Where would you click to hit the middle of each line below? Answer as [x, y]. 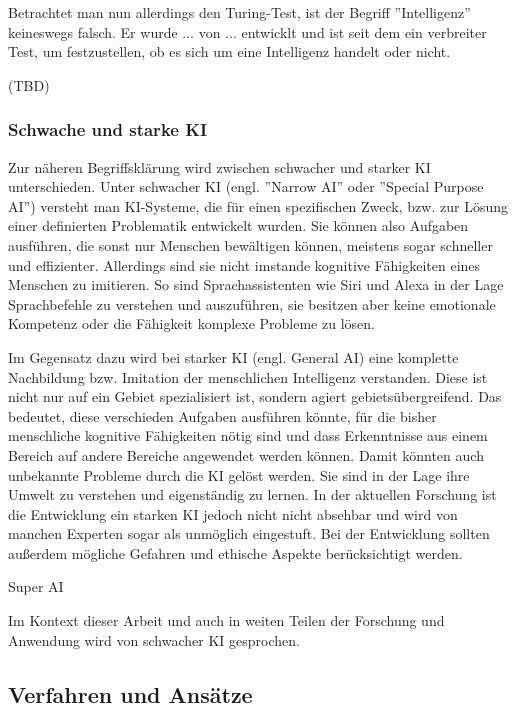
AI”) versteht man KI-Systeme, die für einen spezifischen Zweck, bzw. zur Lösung [258, 205]
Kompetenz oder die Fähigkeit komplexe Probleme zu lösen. [191, 323]
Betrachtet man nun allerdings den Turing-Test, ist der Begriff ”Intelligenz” [239, 12]
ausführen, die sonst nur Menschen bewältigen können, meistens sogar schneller [250, 244]
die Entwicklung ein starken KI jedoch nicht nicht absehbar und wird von [233, 513]
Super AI [36, 586]
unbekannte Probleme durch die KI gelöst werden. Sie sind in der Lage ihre [239, 474]
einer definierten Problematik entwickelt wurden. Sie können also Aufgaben [238, 225]
